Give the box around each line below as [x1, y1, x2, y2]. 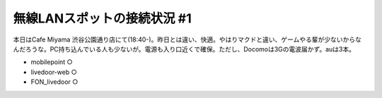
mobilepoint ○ [30, 58, 74, 66]
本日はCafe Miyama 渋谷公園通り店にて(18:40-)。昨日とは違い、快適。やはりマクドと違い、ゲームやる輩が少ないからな [13, 35, 362, 44]
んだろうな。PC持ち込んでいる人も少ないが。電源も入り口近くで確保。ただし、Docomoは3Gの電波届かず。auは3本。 [13, 44, 355, 53]
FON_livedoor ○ [30, 78, 79, 86]
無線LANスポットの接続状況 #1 [13, 11, 192, 26]
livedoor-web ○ [30, 68, 77, 76]
